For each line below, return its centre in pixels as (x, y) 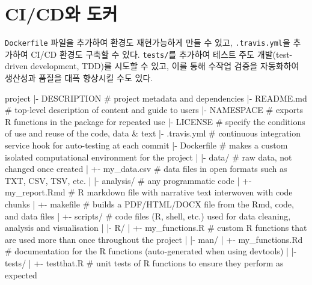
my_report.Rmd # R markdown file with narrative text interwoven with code (149, 192)
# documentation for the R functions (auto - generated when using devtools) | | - (151, 251)
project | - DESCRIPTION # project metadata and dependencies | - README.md (156, 98)
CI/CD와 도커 (61, 14)
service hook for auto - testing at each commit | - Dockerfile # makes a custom (146, 145)
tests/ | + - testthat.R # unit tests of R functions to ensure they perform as (144, 262)
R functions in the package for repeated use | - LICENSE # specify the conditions (155, 121)
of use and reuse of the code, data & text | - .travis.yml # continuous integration (153, 133)
